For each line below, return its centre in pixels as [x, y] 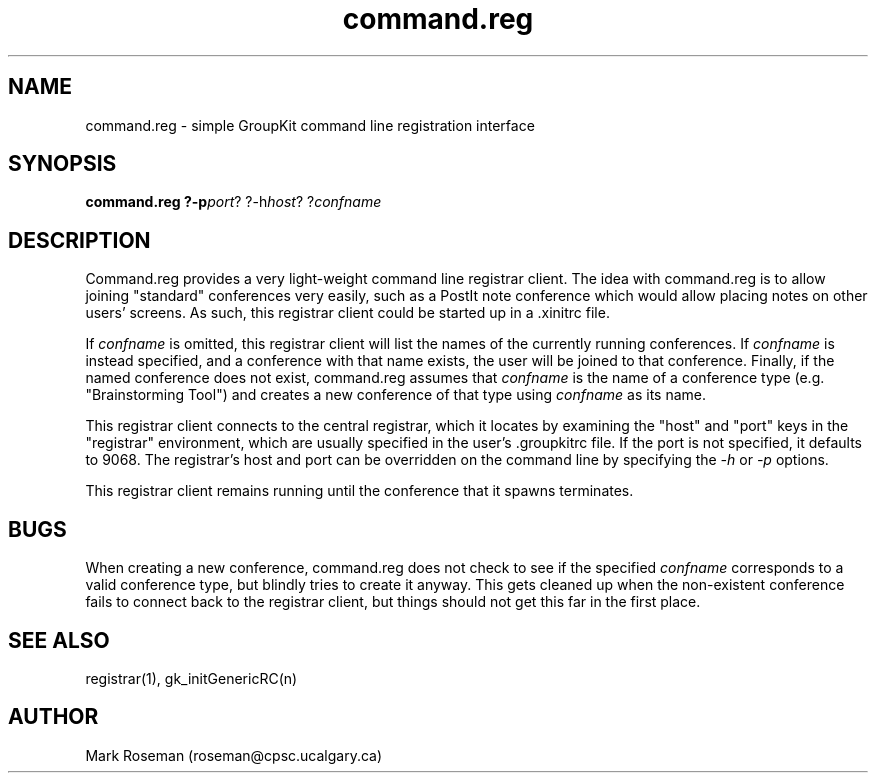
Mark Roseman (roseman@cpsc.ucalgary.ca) [234, 755]
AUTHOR [53, 717]
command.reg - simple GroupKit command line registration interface [310, 125]
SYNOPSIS [62, 164]
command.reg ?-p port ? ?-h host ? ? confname [233, 202]
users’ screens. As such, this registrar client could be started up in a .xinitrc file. [347, 313]
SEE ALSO [59, 640]
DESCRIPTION [79, 240]
